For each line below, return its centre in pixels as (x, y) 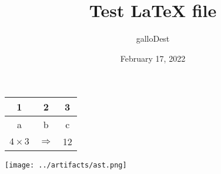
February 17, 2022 (153, 58)
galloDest (153, 39)
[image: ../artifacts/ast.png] (66, 165)
